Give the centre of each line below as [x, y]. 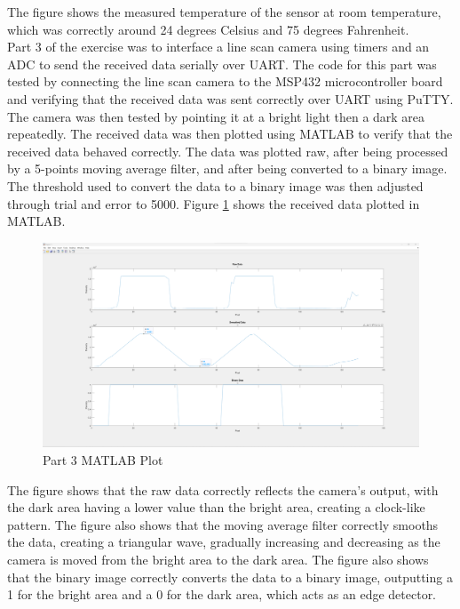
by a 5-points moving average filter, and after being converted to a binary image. [227, 168]
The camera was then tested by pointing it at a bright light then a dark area [216, 116]
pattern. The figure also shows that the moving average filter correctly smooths [223, 524]
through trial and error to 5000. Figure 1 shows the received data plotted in [214, 203]
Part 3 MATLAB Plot [103, 459]
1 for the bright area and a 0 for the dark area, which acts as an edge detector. [222, 594]
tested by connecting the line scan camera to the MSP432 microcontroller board [225, 81]
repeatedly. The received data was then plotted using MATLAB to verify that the [230, 134]
